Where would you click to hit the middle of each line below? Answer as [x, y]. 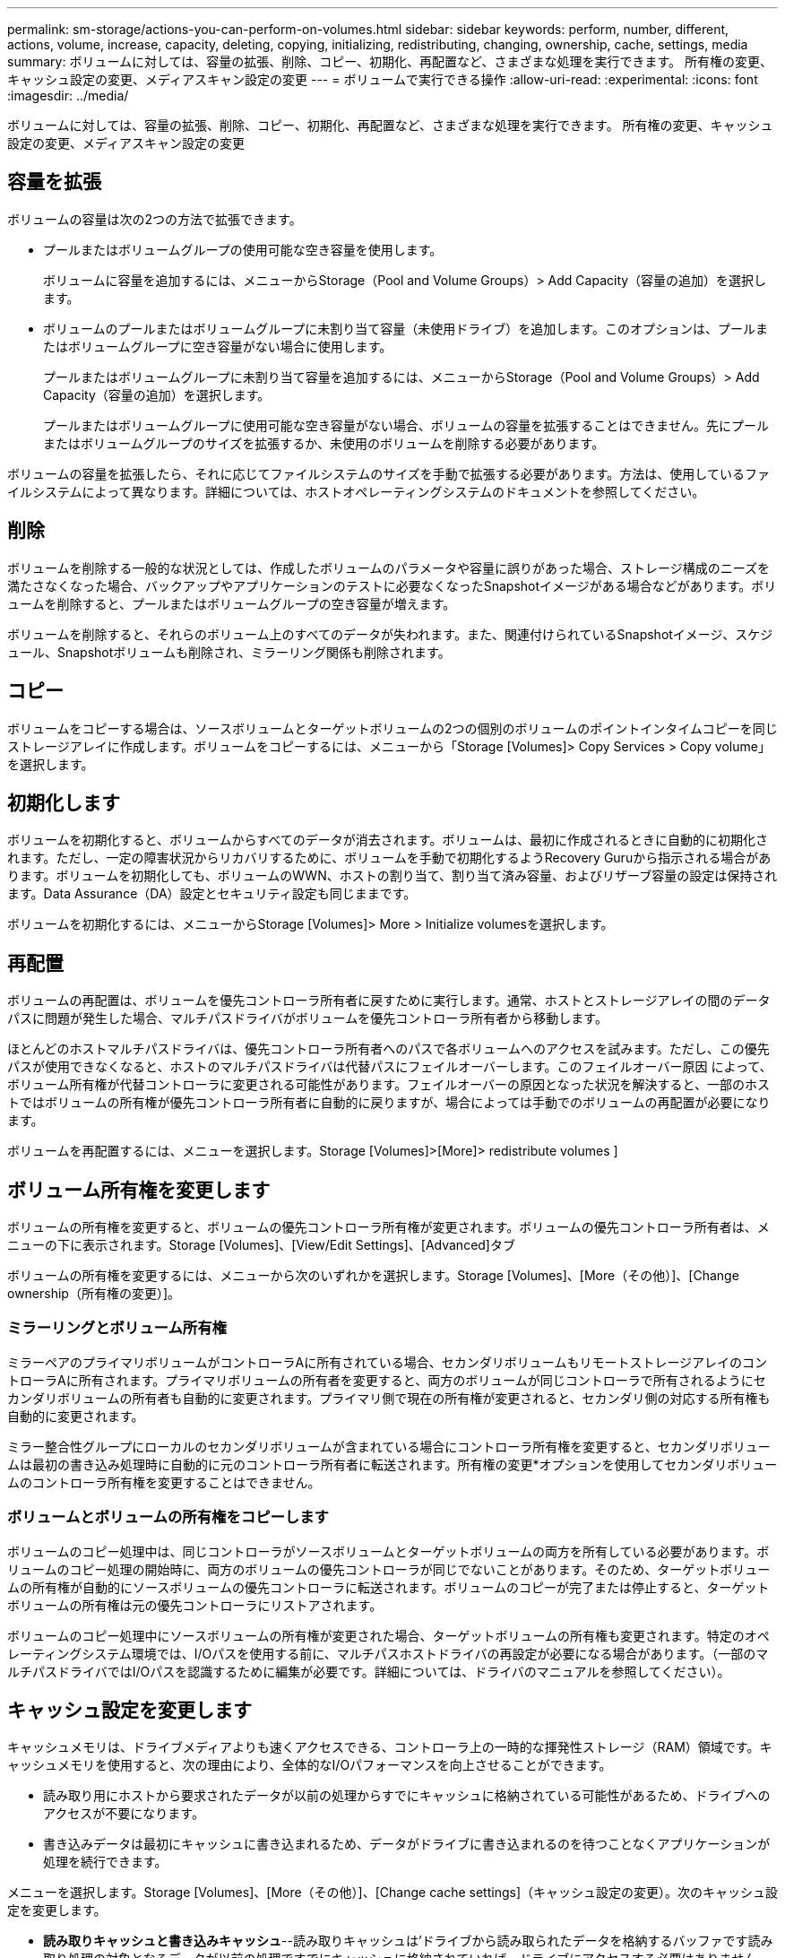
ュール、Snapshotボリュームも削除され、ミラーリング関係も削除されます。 [229, 652]
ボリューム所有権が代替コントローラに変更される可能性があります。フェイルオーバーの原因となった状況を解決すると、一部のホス [389, 1085]
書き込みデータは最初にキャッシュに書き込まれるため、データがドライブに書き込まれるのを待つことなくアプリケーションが [407, 1844]
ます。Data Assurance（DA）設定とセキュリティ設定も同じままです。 [212, 894]
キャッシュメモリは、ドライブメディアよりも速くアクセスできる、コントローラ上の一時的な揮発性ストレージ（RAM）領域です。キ [390, 1747]
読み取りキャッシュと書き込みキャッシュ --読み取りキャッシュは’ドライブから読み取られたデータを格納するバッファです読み [408, 1941]
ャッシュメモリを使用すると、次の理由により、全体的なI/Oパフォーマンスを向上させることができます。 [310, 1765]
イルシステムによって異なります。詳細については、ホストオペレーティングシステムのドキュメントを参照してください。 [356, 491]
